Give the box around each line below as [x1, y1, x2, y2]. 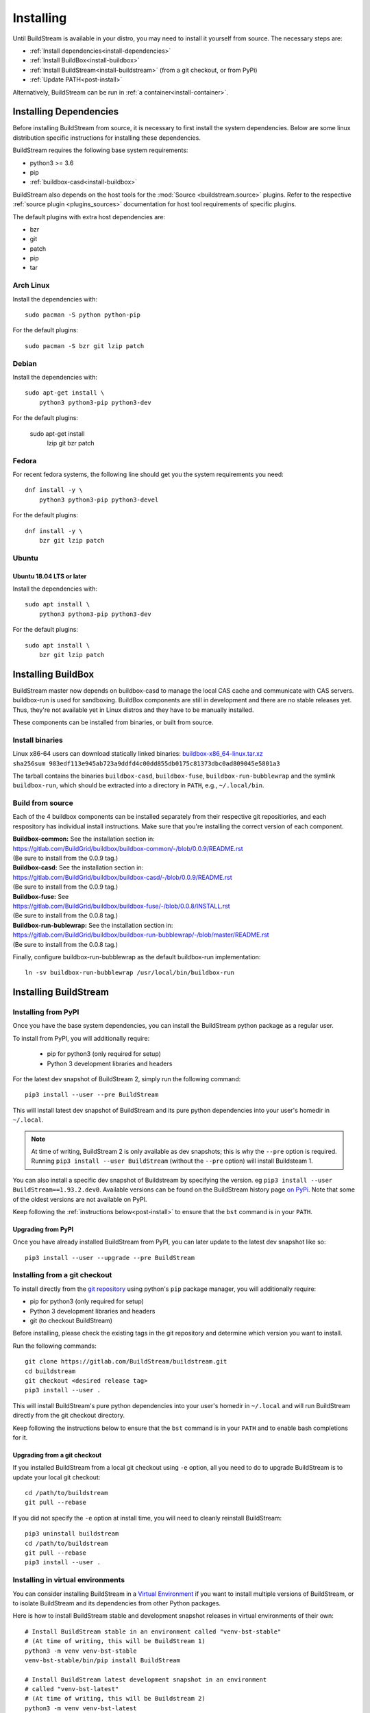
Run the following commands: [12, 1342, 97, 1350]
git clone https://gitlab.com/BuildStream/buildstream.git [25, 1357, 227, 1366]
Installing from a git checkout [12, 1270, 112, 1280]
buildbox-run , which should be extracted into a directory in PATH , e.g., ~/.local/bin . [12, 781, 264, 789]
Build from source [12, 798, 73, 808]
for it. [12, 1433, 28, 1442]
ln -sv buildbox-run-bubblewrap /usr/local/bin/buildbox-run [25, 969, 234, 976]
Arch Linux [12, 281, 50, 291]
